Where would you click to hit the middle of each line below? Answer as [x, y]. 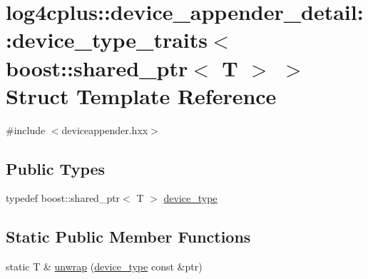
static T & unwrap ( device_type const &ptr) [104, 267]
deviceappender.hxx [105, 130]
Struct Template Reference [141, 95]
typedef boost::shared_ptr [63, 198]
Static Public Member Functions [128, 237]
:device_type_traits [107, 40]
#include [26, 130]
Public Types [56, 168]
